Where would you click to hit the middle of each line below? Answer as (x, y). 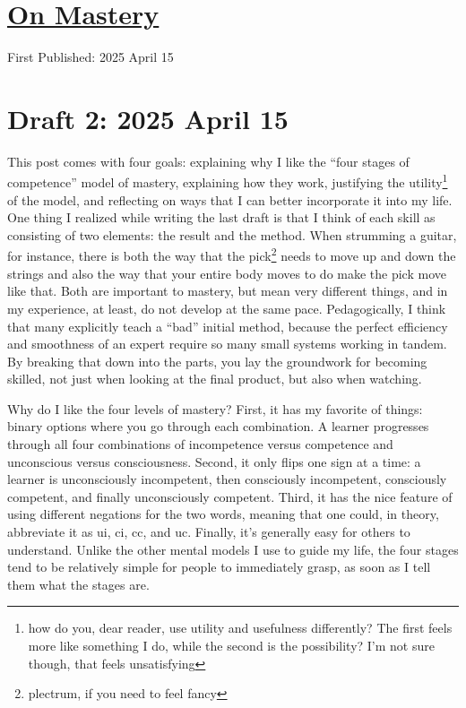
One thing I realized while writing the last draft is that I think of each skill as (221, 217)
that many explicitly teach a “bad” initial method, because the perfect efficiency (228, 326)
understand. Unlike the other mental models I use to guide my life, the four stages (233, 549)
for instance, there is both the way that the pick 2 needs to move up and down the (232, 255)
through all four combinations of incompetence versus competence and (200, 444)
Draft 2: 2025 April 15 (148, 118)
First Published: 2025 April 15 (91, 57)
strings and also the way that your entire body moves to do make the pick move (227, 273)
